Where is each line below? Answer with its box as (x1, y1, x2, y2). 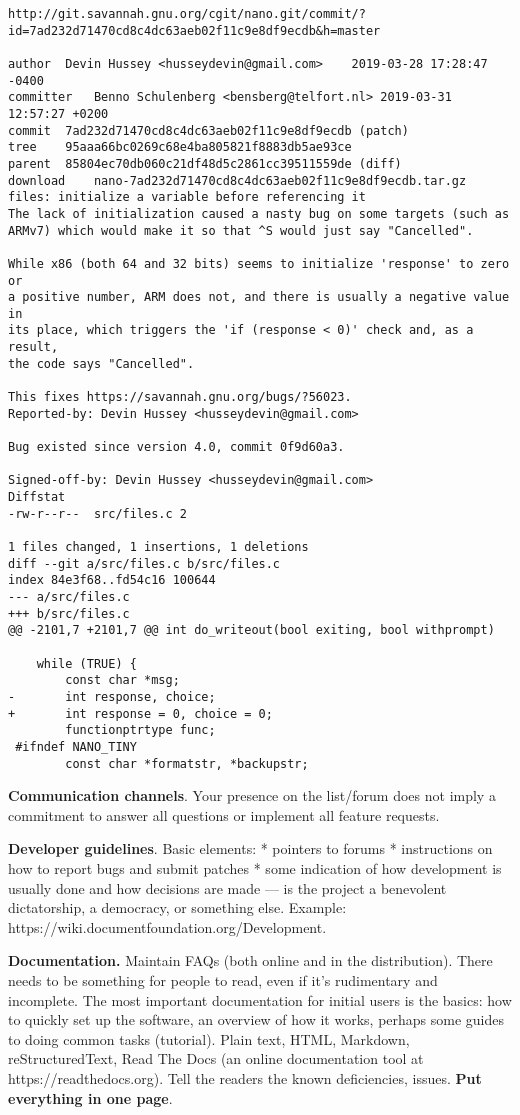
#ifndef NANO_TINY (15, 739, 137, 754)
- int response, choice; (8, 689, 216, 704)
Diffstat (8, 490, 66, 505)
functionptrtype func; (65, 723, 216, 738)
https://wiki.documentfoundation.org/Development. (8, 916, 327, 937)
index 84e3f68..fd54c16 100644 (8, 573, 216, 588)
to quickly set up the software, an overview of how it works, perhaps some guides (8, 1009, 505, 1030)
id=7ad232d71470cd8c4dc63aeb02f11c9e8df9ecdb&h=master (8, 23, 381, 38)
